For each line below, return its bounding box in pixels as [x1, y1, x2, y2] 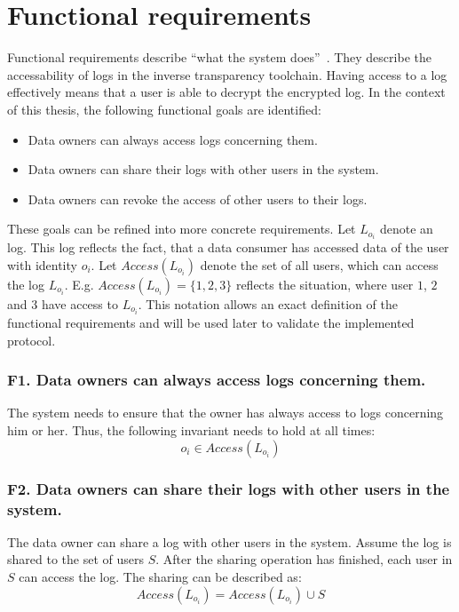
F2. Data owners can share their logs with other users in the [7, 477, 450, 499]
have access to [41, 294, 118, 313]
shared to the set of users [7, 550, 144, 568]
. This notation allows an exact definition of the [138, 294, 398, 313]
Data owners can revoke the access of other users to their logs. [28, 189, 368, 208]
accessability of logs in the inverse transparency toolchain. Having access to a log [7, 65, 447, 83]
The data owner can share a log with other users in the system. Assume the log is [7, 532, 452, 551]
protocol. [7, 330, 56, 349]
